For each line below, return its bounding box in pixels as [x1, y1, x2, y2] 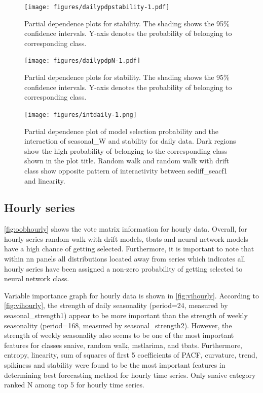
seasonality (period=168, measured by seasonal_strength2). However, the [4, 320, 232, 330]
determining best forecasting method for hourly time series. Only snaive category [4, 369, 256, 380]
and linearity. [24, 175, 65, 186]
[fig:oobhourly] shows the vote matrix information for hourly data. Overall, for [4, 224, 247, 234]
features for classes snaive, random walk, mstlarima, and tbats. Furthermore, [4, 339, 243, 350]
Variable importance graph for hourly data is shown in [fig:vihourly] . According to [4, 290, 259, 300]
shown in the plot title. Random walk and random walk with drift [24, 155, 230, 166]
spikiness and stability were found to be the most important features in [4, 360, 226, 370]
